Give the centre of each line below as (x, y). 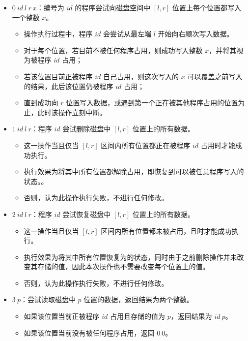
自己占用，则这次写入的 (141, 76)
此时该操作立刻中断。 (72, 112)
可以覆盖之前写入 (215, 76)
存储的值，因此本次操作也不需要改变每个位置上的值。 (124, 266)
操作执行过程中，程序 (58, 34)
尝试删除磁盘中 (87, 129)
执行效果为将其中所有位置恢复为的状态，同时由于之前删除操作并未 (130, 257)
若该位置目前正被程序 (58, 76)
